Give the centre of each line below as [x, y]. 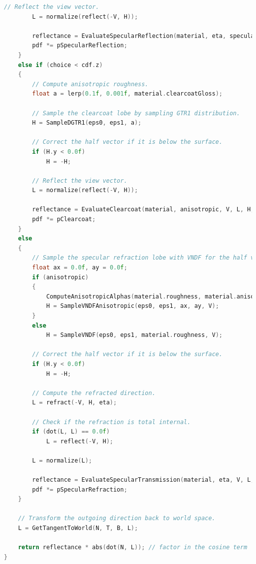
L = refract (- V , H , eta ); [75, 403]
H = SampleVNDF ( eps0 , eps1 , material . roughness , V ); [134, 335]
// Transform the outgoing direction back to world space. [117, 518]
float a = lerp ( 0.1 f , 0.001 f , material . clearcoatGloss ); [128, 94]
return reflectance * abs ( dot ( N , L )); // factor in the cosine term [133, 547]
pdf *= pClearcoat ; [64, 219]
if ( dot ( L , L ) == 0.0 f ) [71, 432]
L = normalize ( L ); [62, 460]
